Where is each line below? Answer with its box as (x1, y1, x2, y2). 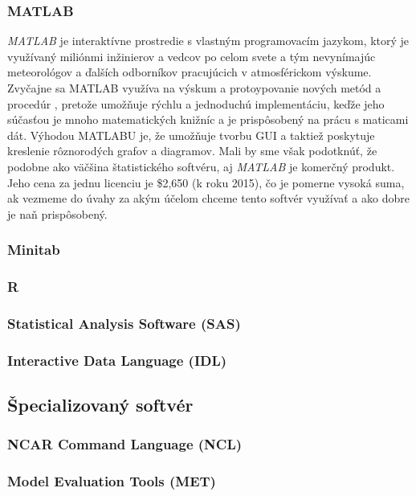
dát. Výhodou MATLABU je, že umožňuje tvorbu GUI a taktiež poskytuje (7, 126, 375, 143)
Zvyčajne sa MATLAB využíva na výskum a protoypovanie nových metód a (7, 80, 381, 96)
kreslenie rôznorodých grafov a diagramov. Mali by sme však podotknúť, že (7, 142, 377, 159)
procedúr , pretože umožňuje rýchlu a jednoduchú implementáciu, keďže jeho (7, 95, 385, 112)
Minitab (7, 240, 60, 260)
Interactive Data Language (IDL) (7, 350, 227, 370)
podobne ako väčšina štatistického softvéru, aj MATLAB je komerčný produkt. (7, 158, 395, 174)
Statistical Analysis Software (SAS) (7, 313, 241, 333)
